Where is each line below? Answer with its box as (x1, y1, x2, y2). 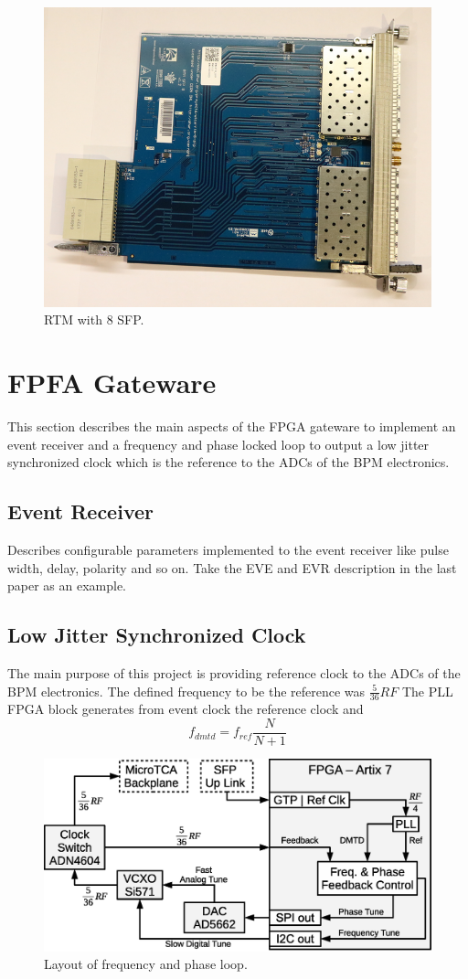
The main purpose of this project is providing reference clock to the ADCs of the (7, 664, 461, 682)
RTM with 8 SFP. (44, 310, 144, 329)
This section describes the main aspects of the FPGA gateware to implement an (7, 417, 456, 436)
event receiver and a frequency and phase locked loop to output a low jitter (7, 434, 430, 453)
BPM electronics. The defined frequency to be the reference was (7, 681, 366, 700)
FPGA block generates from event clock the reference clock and (7, 699, 364, 718)
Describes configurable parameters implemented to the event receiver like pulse (7, 540, 449, 559)
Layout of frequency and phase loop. (44, 954, 248, 974)
